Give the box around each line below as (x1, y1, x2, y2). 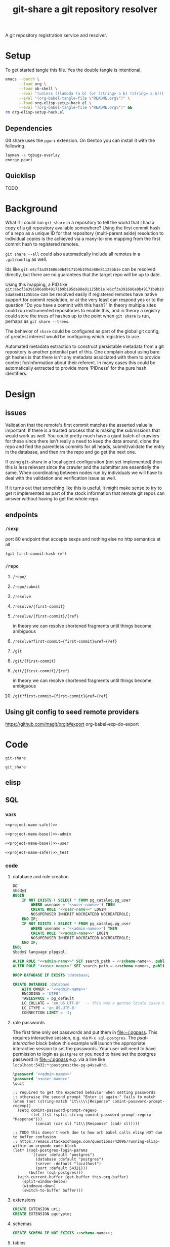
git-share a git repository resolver (12, 4, 158, 15)
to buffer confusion (12, 1135, 56, 1140)
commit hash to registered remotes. (5, 241, 80, 247)
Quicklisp (5, 171, 36, 180)
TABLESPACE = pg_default (22, 996, 74, 1001)
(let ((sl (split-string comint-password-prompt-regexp (31, 1112, 151, 1117)
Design (5, 388, 36, 400)
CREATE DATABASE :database (12, 982, 70, 987)
